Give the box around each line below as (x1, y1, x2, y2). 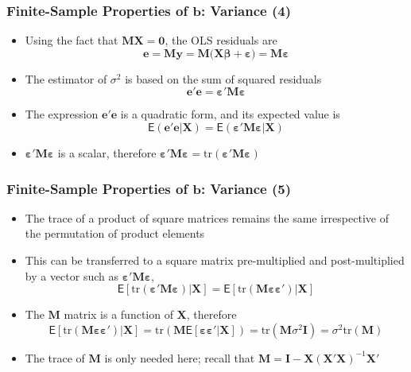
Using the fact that (25, 32, 118, 48)
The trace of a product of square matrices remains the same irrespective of (25, 209, 389, 226)
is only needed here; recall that (104, 349, 255, 366)
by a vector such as (25, 267, 119, 284)
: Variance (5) (200, 178, 291, 198)
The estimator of (25, 70, 107, 87)
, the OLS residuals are (165, 32, 277, 48)
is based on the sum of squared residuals (125, 70, 322, 87)
